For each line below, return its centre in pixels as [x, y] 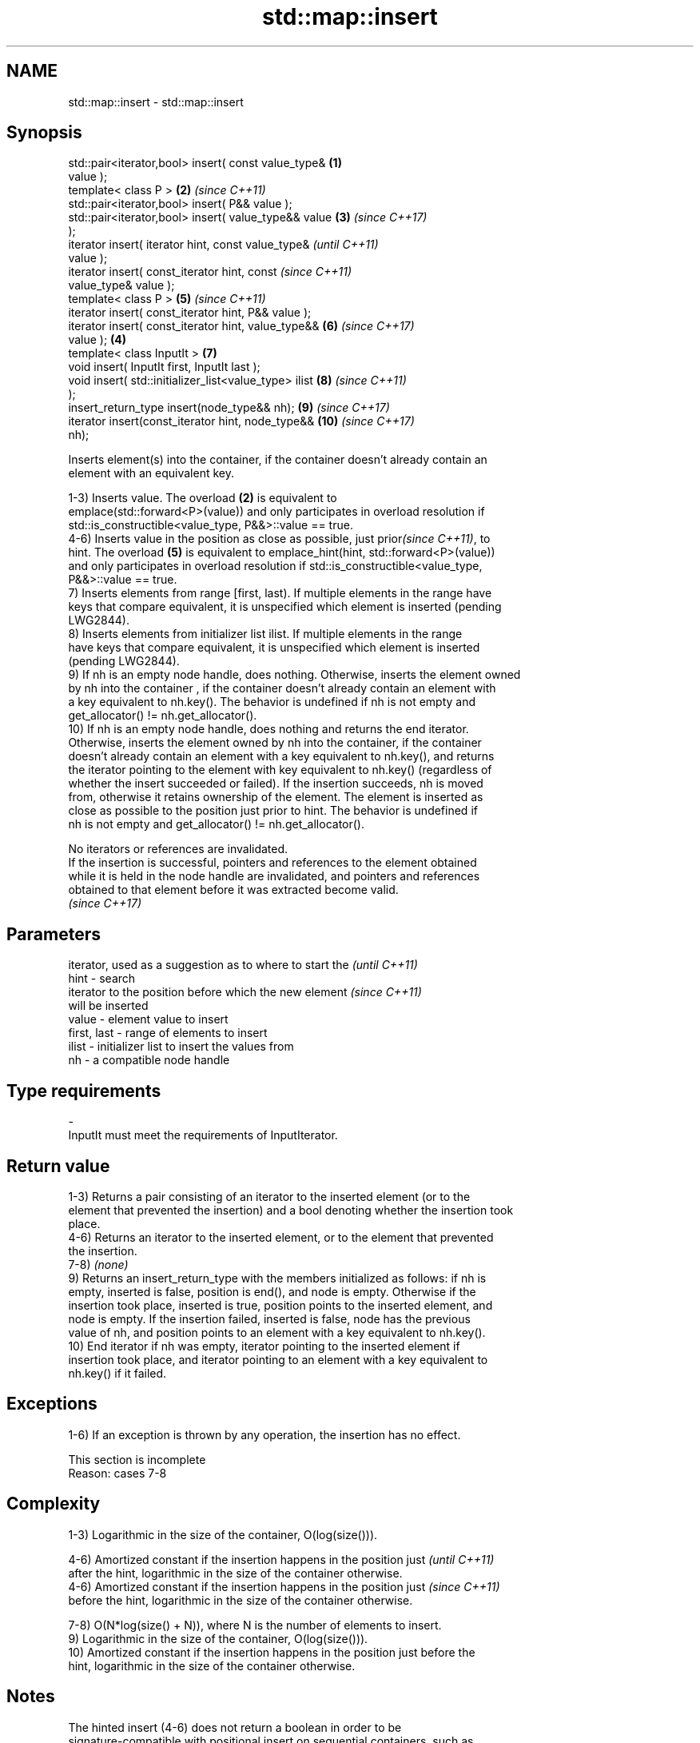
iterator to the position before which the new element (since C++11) [245, 992]
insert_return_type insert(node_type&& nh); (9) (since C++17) [229, 408]
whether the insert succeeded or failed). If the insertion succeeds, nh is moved [276, 784]
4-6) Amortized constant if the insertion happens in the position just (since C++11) [284, 1586]
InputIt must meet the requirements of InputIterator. [203, 1135]
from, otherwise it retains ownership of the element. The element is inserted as [276, 797]
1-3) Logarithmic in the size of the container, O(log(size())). [223, 1534]
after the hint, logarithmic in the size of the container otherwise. [235, 1573]
